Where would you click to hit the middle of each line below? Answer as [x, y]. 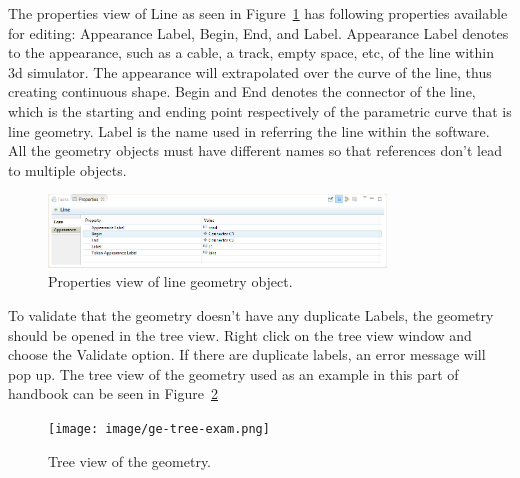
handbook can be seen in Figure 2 [113, 393]
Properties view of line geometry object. [170, 281]
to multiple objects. [67, 169]
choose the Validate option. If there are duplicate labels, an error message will [247, 354]
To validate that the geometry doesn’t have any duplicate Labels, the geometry [251, 314]
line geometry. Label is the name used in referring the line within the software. [249, 130]
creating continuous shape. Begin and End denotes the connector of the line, [242, 91]
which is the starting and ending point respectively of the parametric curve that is [260, 110]
